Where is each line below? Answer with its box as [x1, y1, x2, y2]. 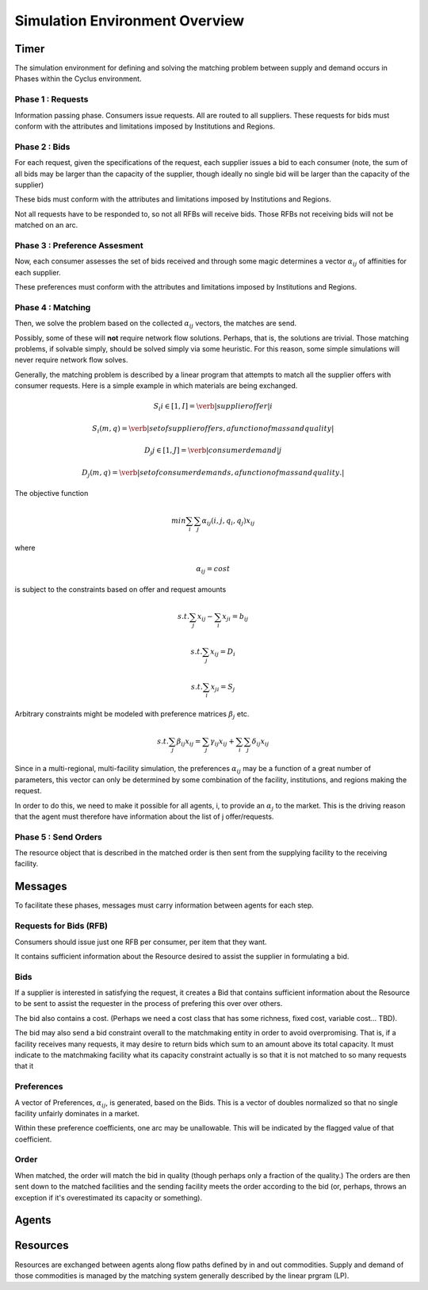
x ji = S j [210, 682, 235, 693]
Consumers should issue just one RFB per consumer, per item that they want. [14, 937, 267, 946]
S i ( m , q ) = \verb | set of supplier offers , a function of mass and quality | [92, 424, 334, 435]
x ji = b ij [222, 612, 249, 623]
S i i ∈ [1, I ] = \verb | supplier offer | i [153, 401, 273, 413]
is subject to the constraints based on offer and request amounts [14, 585, 227, 594]
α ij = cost [195, 564, 231, 575]
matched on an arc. [14, 221, 78, 230]
